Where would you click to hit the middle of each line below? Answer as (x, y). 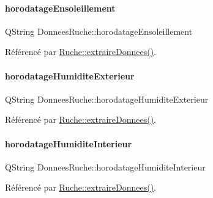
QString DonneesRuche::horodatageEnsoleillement (99, 31)
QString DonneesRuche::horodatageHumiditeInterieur (105, 167)
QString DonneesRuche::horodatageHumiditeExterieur (107, 99)
